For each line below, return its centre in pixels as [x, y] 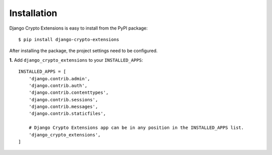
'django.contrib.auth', [58, 86]
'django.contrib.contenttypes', [69, 93]
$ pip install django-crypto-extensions [69, 39]
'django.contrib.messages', [63, 107]
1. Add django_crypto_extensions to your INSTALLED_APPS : [76, 60]
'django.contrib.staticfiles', [67, 114]
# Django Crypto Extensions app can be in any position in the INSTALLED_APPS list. [136, 128]
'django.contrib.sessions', [63, 100]
